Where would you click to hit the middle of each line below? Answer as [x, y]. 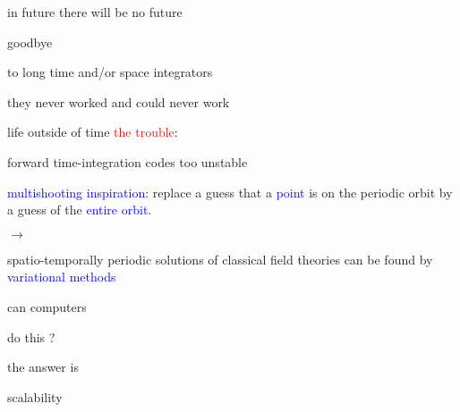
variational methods [62, 277]
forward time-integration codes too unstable [128, 161]
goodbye [30, 42]
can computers [47, 306]
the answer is [43, 367]
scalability [35, 396]
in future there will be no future [95, 12]
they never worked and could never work [119, 101]
